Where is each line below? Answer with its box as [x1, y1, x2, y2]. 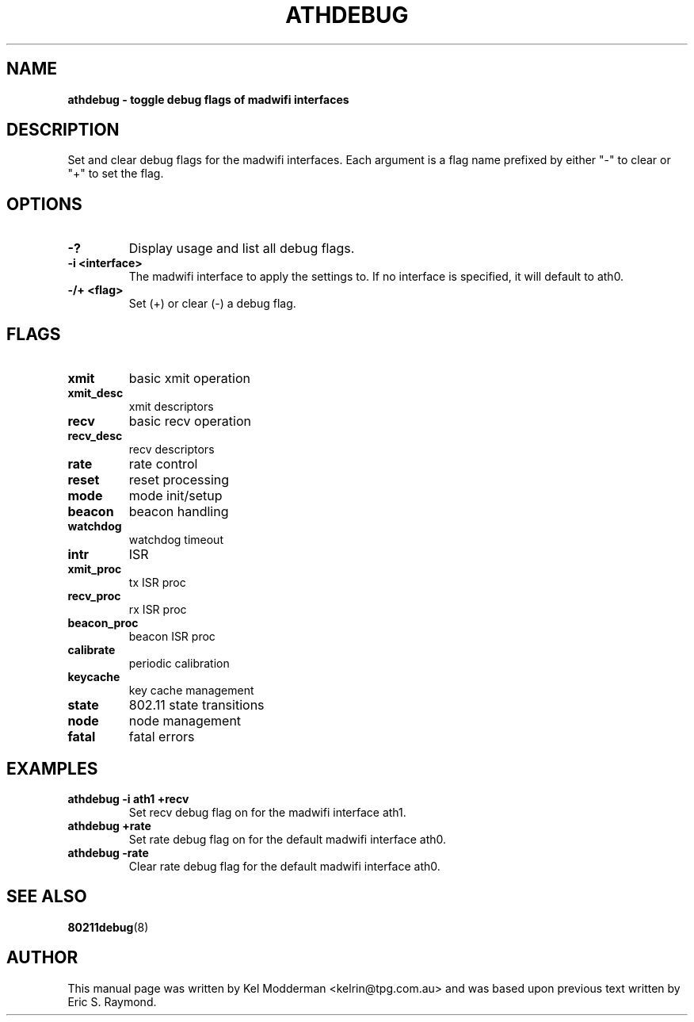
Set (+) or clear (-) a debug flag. [128, 297, 296, 311]
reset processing [128, 472, 230, 488]
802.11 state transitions [128, 697, 265, 714]
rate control [128, 456, 198, 473]
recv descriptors [128, 442, 215, 457]
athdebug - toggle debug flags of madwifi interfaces [67, 92, 349, 106]
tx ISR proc [128, 576, 186, 590]
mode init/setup [128, 488, 223, 504]
